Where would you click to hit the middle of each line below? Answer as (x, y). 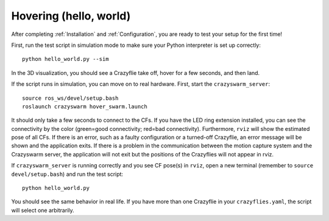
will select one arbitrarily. (43, 210)
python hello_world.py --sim (65, 59)
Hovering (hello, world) (71, 16)
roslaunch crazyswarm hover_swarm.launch (85, 106)
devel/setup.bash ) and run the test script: (67, 174)
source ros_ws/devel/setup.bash (70, 98)
